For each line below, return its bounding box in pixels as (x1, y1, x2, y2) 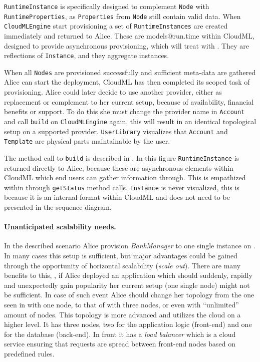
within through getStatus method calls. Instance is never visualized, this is (4, 182, 239, 192)
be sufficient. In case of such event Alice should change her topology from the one (4, 289, 254, 300)
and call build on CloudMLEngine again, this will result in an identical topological (4, 116, 256, 126)
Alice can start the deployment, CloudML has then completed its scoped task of (4, 77, 250, 87)
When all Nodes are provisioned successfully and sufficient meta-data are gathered (4, 67, 256, 77)
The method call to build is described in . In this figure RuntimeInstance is (4, 152, 239, 163)
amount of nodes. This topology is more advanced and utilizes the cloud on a (4, 309, 241, 319)
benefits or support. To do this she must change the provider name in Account (4, 106, 245, 117)
